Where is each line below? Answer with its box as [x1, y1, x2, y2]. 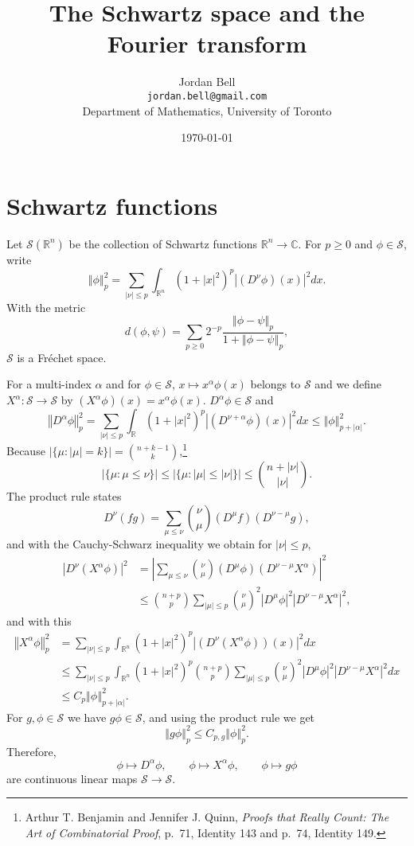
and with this [6, 612, 72, 629]
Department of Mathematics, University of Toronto [82, 102, 332, 119]
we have [67, 708, 107, 725]
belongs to [250, 376, 301, 392]
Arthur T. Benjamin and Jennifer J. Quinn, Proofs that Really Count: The [25, 809, 389, 825]
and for [106, 376, 142, 392]
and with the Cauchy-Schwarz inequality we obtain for [6, 535, 272, 552]
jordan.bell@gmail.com [146, 90, 268, 102]
